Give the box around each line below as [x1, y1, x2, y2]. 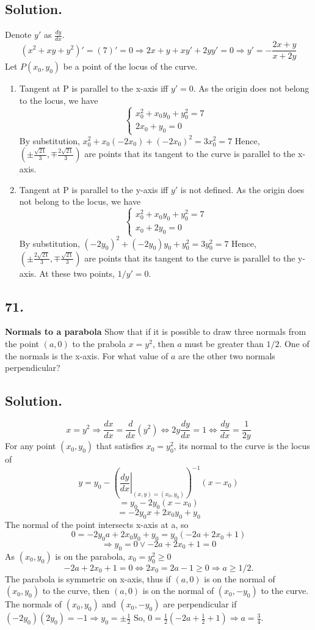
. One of [279, 337, 310, 350]
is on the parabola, [55, 549, 126, 562]
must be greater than [184, 337, 264, 350]
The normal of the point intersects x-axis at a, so [5, 518, 189, 530]
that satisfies [96, 439, 144, 452]
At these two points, [39, 266, 115, 279]
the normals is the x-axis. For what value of [5, 349, 168, 362]
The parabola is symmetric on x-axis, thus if [5, 572, 171, 585]
